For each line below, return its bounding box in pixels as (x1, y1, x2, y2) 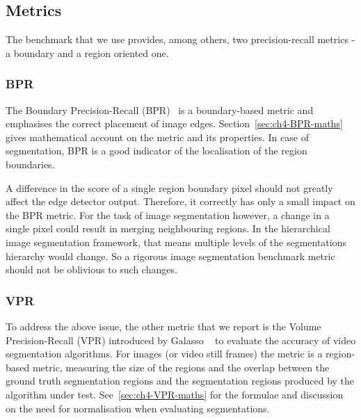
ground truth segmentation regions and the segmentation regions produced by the (6, 373, 355, 388)
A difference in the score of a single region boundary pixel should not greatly (6, 180, 333, 195)
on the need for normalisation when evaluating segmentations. (6, 401, 270, 415)
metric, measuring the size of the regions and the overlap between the (32, 360, 330, 374)
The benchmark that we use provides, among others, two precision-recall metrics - (6, 32, 355, 47)
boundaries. (6, 156, 55, 171)
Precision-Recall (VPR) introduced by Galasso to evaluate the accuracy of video (6, 332, 356, 347)
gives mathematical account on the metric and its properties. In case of (6, 129, 309, 144)
